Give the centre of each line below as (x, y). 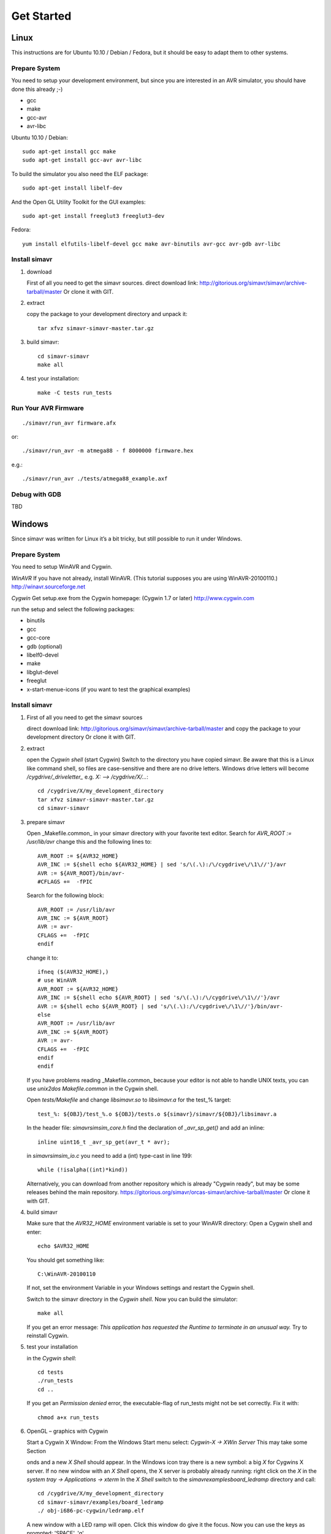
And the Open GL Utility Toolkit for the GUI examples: (78, 202)
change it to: (42, 958)
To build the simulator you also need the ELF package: (80, 174)
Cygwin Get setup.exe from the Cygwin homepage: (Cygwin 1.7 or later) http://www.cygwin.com (133, 598)
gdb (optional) (44, 646)
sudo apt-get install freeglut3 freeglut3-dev (93, 216)
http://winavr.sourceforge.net (48, 587)
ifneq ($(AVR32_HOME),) (73, 972)
